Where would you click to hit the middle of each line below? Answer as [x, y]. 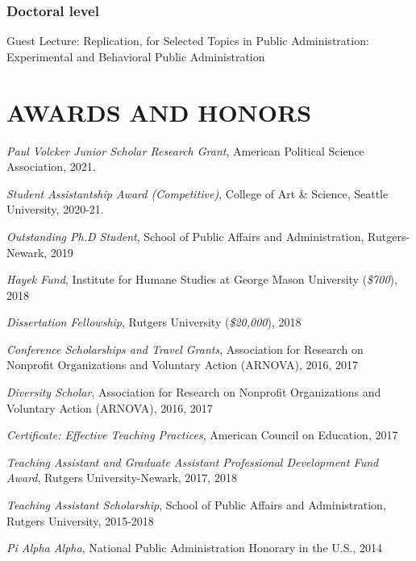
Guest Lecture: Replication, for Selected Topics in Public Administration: [188, 41]
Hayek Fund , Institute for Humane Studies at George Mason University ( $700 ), [202, 279]
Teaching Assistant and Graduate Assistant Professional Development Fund [193, 461]
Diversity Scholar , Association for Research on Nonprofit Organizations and [194, 392]
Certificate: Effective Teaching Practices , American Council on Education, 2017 [202, 435]
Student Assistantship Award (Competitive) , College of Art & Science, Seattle [198, 193]
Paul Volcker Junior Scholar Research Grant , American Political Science [185, 150]
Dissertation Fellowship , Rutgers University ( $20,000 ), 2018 [154, 322]
